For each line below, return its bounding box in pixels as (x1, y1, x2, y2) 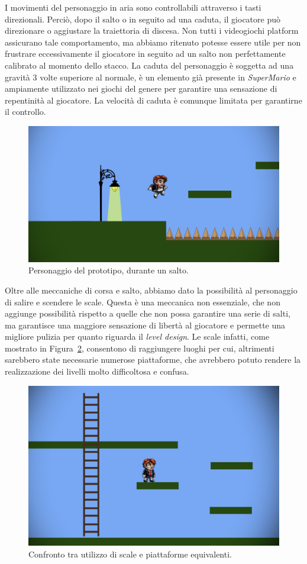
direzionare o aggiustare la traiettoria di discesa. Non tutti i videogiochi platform (5, 24, 299, 37)
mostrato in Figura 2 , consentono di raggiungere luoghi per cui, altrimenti (5, 341, 274, 354)
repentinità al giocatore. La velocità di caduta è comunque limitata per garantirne (5, 94, 302, 106)
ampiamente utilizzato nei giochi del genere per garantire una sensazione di (5, 82, 277, 95)
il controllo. (5, 105, 46, 118)
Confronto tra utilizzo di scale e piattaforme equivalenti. (28, 547, 232, 560)
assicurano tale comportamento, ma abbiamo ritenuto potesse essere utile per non (5, 36, 301, 48)
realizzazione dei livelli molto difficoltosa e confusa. (5, 365, 189, 378)
